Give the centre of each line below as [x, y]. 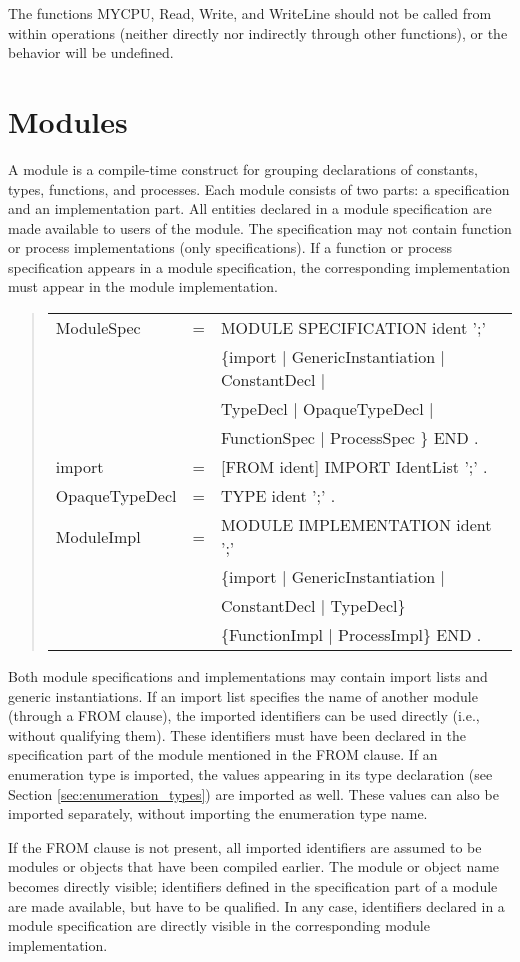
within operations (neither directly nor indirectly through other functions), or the [258, 32]
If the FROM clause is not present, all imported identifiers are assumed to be [245, 846]
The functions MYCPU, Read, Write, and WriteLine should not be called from [250, 13]
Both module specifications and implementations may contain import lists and [248, 676]
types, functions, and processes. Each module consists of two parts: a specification [259, 188]
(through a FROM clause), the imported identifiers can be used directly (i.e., [244, 715]
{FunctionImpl [271, 635]
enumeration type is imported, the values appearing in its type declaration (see [250, 774]
